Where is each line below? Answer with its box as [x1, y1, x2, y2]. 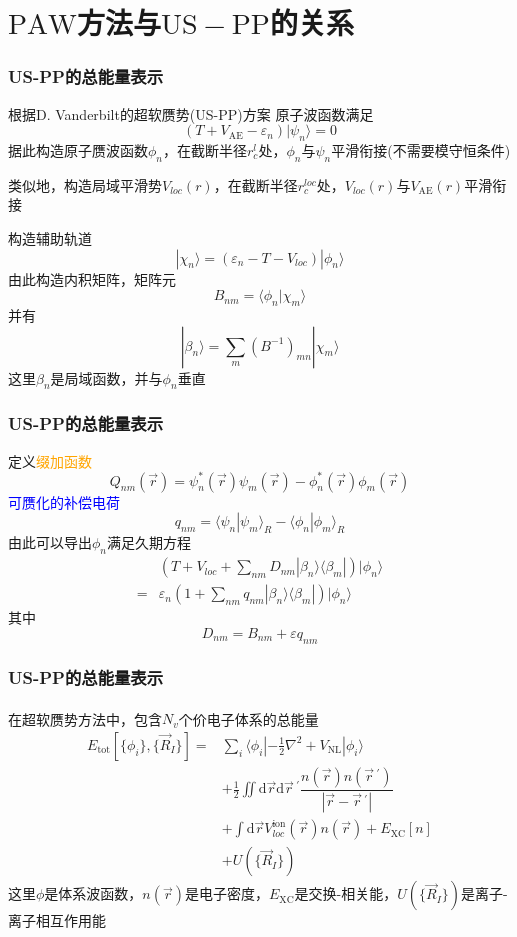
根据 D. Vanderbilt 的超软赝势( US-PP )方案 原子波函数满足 [8, 103, 374, 124]
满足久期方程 [107, 532, 192, 553]
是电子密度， [185, 883, 270, 904]
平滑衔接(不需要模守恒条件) [331, 139, 511, 160]
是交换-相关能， [294, 883, 398, 904]
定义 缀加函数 [8, 450, 92, 471]
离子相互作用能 [8, 910, 106, 931]
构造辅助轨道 [8, 227, 92, 248]
